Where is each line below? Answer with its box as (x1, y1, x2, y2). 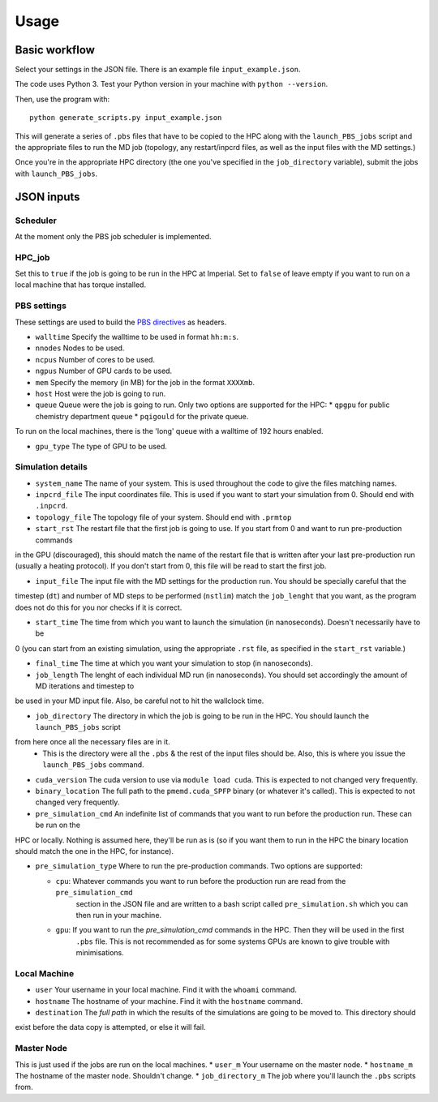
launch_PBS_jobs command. (42, 760, 145, 770)
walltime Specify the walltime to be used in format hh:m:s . (35, 332, 239, 342)
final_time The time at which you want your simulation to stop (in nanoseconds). (35, 658, 313, 668)
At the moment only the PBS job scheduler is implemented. (15, 231, 212, 241)
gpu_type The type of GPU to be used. (35, 441, 168, 451)
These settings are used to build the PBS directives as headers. (15, 317, 227, 327)
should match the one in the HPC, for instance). (15, 847, 174, 855)
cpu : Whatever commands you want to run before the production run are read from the (55, 876, 346, 885)
